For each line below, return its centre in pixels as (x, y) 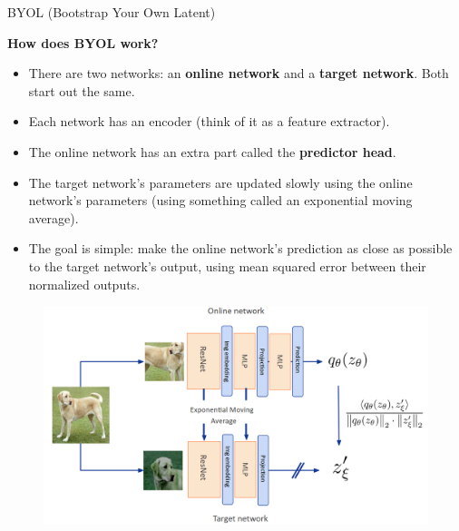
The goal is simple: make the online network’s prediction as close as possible (240, 248)
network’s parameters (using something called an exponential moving (220, 200)
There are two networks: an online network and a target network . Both (239, 73)
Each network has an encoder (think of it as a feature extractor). (209, 121)
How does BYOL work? (83, 42)
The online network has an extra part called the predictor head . (212, 151)
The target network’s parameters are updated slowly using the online (220, 182)
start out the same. (82, 90)
